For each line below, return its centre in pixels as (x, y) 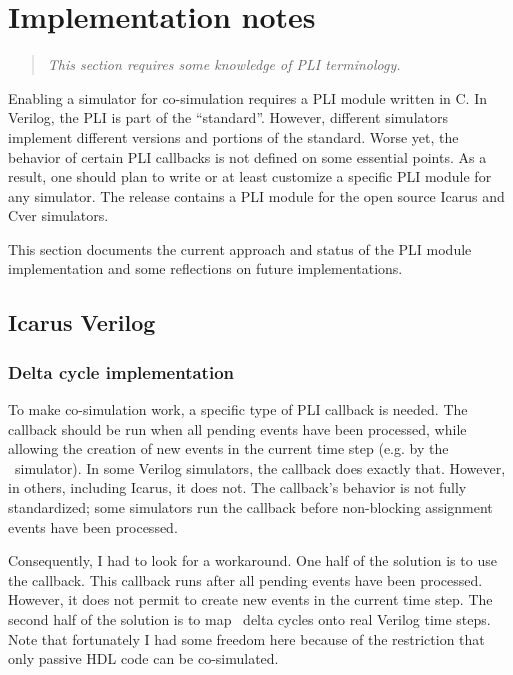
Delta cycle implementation (121, 371)
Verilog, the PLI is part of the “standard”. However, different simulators (228, 117)
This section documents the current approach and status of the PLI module (240, 248)
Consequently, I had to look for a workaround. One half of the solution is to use (252, 560)
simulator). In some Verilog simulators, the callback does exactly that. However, (260, 467)
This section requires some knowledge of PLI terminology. (224, 64)
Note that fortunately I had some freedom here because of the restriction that (246, 638)
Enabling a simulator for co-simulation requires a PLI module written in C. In (247, 97)
